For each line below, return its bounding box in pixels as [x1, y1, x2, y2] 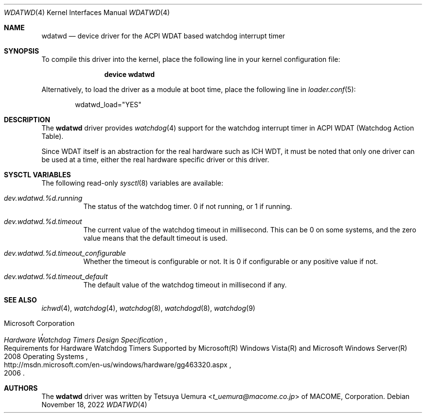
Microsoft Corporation [4, 319, 75, 327]
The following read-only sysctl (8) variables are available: [41, 179, 224, 187]
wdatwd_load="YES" [75, 100, 142, 109]
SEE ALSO [4, 296, 37, 304]
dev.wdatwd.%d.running [4, 194, 83, 202]
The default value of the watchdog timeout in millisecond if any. [83, 281, 287, 289]
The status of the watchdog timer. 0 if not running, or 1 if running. [83, 202, 292, 210]
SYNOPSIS [4, 47, 39, 55]
